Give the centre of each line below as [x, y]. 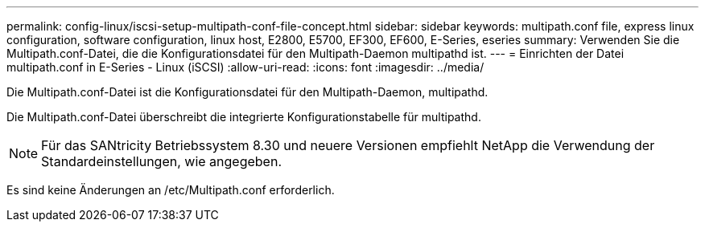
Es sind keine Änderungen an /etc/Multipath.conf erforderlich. [171, 190]
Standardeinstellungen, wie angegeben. [161, 161]
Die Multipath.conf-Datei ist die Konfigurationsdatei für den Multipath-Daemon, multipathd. [247, 92]
